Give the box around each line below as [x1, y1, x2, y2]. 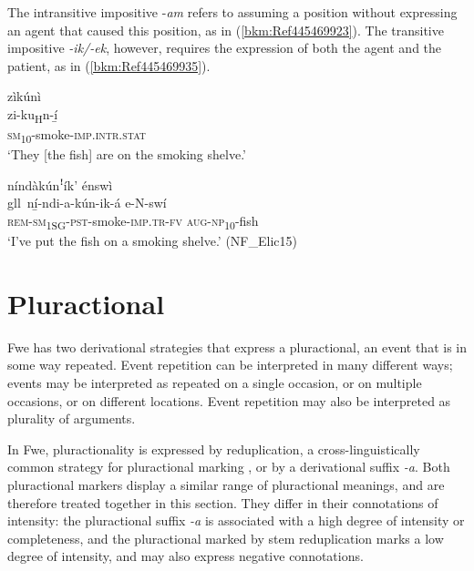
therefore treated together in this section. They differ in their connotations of [7, 493, 438, 512]
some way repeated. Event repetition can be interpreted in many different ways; [7, 355, 453, 374]
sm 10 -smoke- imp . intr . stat [7, 125, 147, 146]
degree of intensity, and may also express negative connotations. [7, 546, 364, 566]
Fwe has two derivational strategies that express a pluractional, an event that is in [7, 337, 468, 356]
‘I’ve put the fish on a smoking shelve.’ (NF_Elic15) [7, 231, 297, 250]
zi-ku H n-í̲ [7, 104, 58, 126]
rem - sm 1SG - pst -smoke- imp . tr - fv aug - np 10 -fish [7, 211, 259, 232]
